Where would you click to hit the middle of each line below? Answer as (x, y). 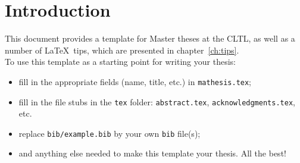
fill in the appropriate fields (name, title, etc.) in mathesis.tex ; (135, 81)
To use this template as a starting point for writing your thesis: (120, 62)
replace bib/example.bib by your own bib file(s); (110, 133)
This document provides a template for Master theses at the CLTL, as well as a (150, 38)
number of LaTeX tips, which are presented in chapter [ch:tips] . (122, 50)
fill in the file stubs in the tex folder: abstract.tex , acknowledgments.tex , (157, 101)
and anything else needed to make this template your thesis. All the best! (152, 153)
